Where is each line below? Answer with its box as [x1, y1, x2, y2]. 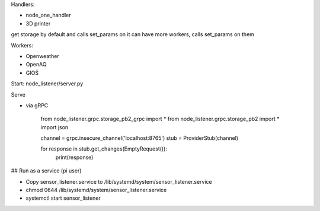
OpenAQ [25, 61, 47, 68]
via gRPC [25, 101, 49, 109]
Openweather [25, 52, 59, 59]
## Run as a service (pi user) [11, 167, 82, 174]
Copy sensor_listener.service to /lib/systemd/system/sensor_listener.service [25, 178, 213, 185]
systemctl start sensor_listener [25, 194, 101, 202]
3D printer [25, 20, 51, 27]
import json [40, 123, 69, 130]
